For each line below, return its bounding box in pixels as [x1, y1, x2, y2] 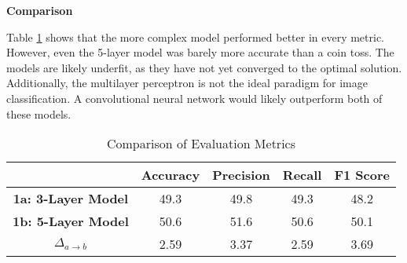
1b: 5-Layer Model [13, 212, 129, 231]
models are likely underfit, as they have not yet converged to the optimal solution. [6, 59, 402, 75]
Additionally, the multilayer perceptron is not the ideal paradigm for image [6, 75, 368, 91]
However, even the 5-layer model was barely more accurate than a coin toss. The [6, 44, 394, 60]
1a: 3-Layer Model [13, 189, 129, 208]
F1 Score [334, 166, 390, 184]
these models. [6, 105, 71, 122]
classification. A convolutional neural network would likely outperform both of [6, 89, 383, 106]
